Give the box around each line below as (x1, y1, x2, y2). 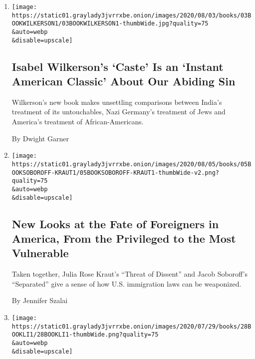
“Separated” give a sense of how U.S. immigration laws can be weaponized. (11, 278, 242, 289)
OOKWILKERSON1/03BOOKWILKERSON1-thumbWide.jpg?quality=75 (11, 20, 209, 27)
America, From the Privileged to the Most (11, 230, 236, 246)
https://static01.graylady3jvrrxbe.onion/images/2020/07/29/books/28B (11, 323, 252, 330)
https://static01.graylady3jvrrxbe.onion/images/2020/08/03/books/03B (11, 11, 252, 19)
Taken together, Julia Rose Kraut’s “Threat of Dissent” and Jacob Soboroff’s (11, 269, 248, 279)
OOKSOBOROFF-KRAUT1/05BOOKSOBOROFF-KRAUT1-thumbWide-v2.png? (11, 169, 220, 176)
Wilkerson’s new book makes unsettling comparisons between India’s (11, 96, 222, 107)
